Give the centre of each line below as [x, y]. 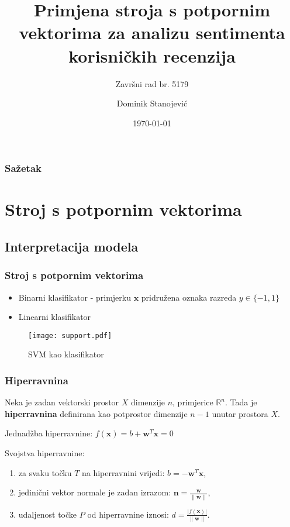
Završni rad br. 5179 [152, 83]
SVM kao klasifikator [66, 354]
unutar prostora [240, 413]
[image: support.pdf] [70, 335]
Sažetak [23, 168]
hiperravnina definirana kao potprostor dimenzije [96, 413]
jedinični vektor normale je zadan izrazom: [95, 492]
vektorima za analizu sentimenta [152, 32]
